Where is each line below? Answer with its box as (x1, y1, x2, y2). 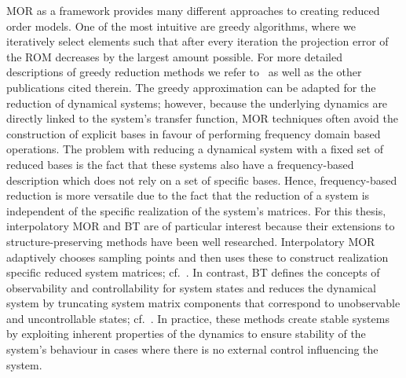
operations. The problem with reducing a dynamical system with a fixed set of (6, 141, 383, 157)
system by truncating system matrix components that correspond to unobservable (6, 295, 401, 311)
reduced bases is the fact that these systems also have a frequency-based (6, 156, 354, 172)
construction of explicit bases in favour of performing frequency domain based (6, 125, 381, 141)
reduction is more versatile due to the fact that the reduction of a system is (6, 187, 370, 204)
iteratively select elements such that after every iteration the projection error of (6, 33, 389, 50)
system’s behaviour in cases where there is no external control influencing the (6, 341, 379, 358)
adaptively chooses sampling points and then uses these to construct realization (6, 248, 389, 265)
